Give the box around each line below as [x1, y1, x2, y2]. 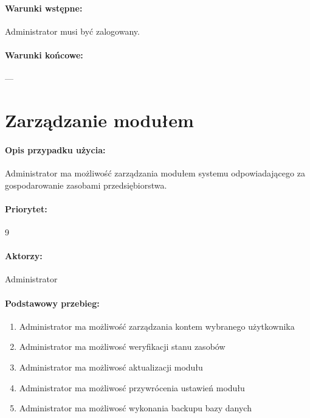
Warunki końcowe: [5, 48, 83, 61]
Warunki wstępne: [5, 1, 83, 14]
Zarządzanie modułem [5, 107, 194, 132]
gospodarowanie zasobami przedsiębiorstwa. [5, 178, 167, 191]
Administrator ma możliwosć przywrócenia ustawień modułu [19, 381, 245, 394]
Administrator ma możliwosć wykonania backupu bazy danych [19, 402, 252, 414]
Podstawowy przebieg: [5, 296, 100, 309]
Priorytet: [5, 202, 47, 215]
